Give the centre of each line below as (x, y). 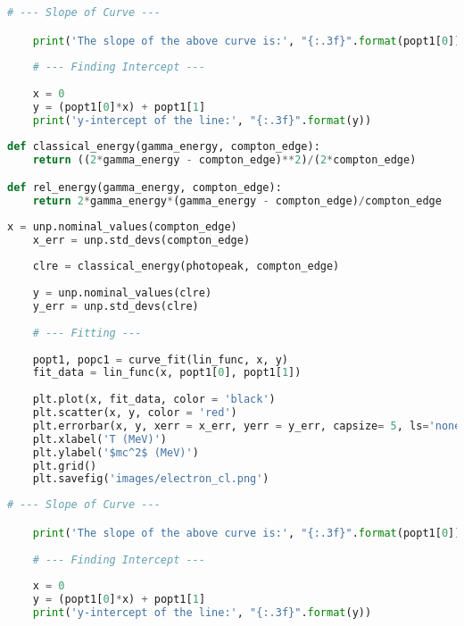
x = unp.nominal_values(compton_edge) (122, 226)
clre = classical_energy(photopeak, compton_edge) (186, 267)
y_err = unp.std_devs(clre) (116, 307)
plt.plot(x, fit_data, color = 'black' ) (154, 400)
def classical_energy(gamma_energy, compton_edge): (164, 146)
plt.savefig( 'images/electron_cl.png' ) (151, 479)
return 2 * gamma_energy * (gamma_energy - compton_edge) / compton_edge (237, 200)
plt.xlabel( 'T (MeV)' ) (99, 439)
